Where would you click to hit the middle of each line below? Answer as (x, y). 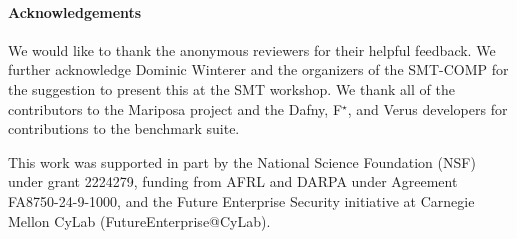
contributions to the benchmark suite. (124, 128)
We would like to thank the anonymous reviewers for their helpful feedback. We (252, 49)
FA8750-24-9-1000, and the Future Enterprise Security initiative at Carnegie (241, 200)
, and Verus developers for (427, 108)
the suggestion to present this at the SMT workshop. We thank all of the (231, 88)
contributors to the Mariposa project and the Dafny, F (175, 108)
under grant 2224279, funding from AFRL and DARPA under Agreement (233, 181)
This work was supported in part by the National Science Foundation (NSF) (242, 161)
